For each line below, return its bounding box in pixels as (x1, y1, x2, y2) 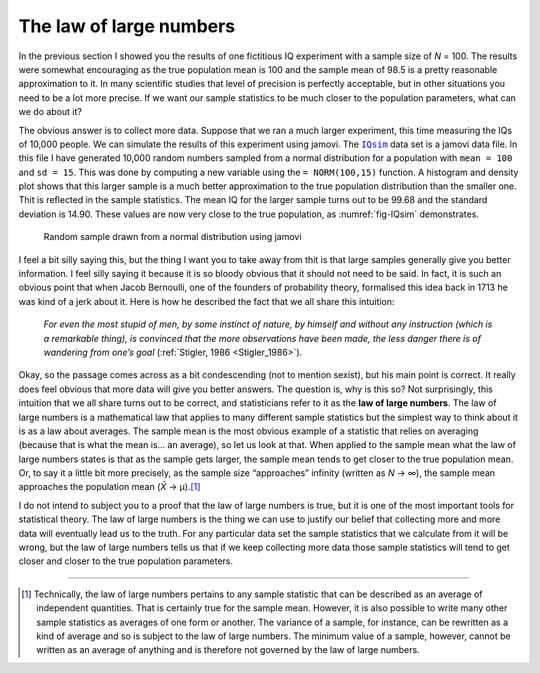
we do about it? (18, 106, 82, 118)
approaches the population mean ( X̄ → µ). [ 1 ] (18, 481, 201, 493)
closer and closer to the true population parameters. (18, 555, 234, 567)
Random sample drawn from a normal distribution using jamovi (43, 231, 302, 243)
